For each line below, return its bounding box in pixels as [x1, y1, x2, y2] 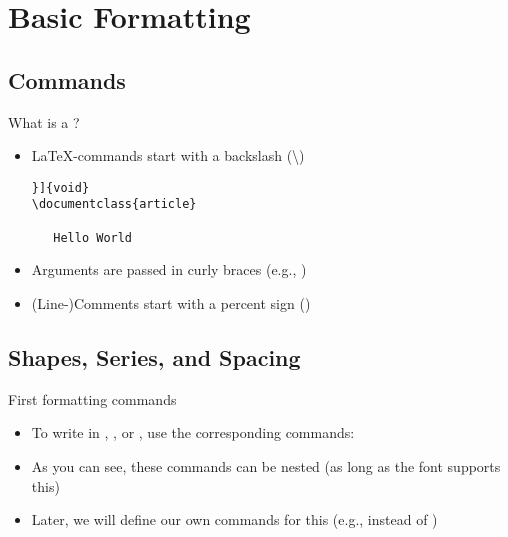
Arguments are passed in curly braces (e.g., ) [31, 259, 307, 280]
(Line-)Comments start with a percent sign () [31, 292, 311, 313]
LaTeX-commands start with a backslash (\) [31, 145, 305, 166]
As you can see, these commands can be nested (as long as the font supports [31, 455, 501, 476]
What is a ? [8, 111, 80, 132]
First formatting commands [8, 388, 177, 409]
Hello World [53, 230, 133, 245]
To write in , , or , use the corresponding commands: [31, 422, 355, 443]
